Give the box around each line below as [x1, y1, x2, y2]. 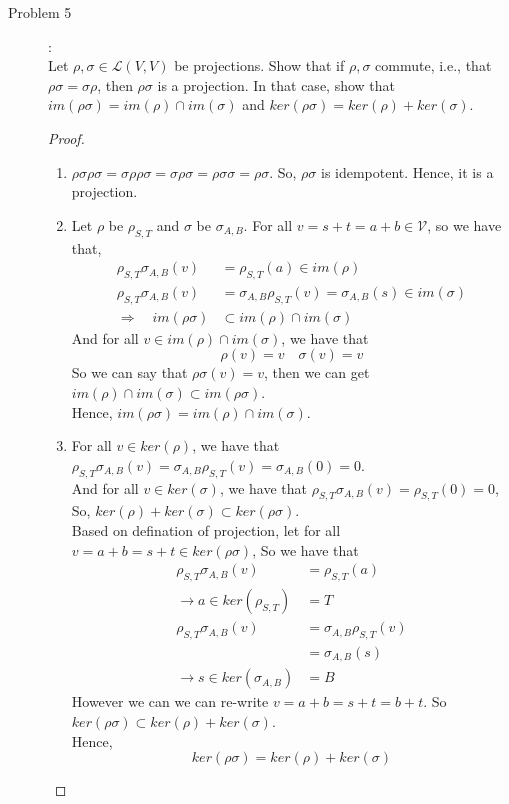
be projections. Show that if [174, 55, 345, 76]
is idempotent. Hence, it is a [320, 161, 494, 182]
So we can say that [71, 362, 188, 383]
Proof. [48, 127, 85, 148]
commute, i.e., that [375, 55, 492, 76]
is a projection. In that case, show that [157, 74, 396, 95]
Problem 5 [8, 2, 72, 22]
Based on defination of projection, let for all [71, 519, 341, 540]
